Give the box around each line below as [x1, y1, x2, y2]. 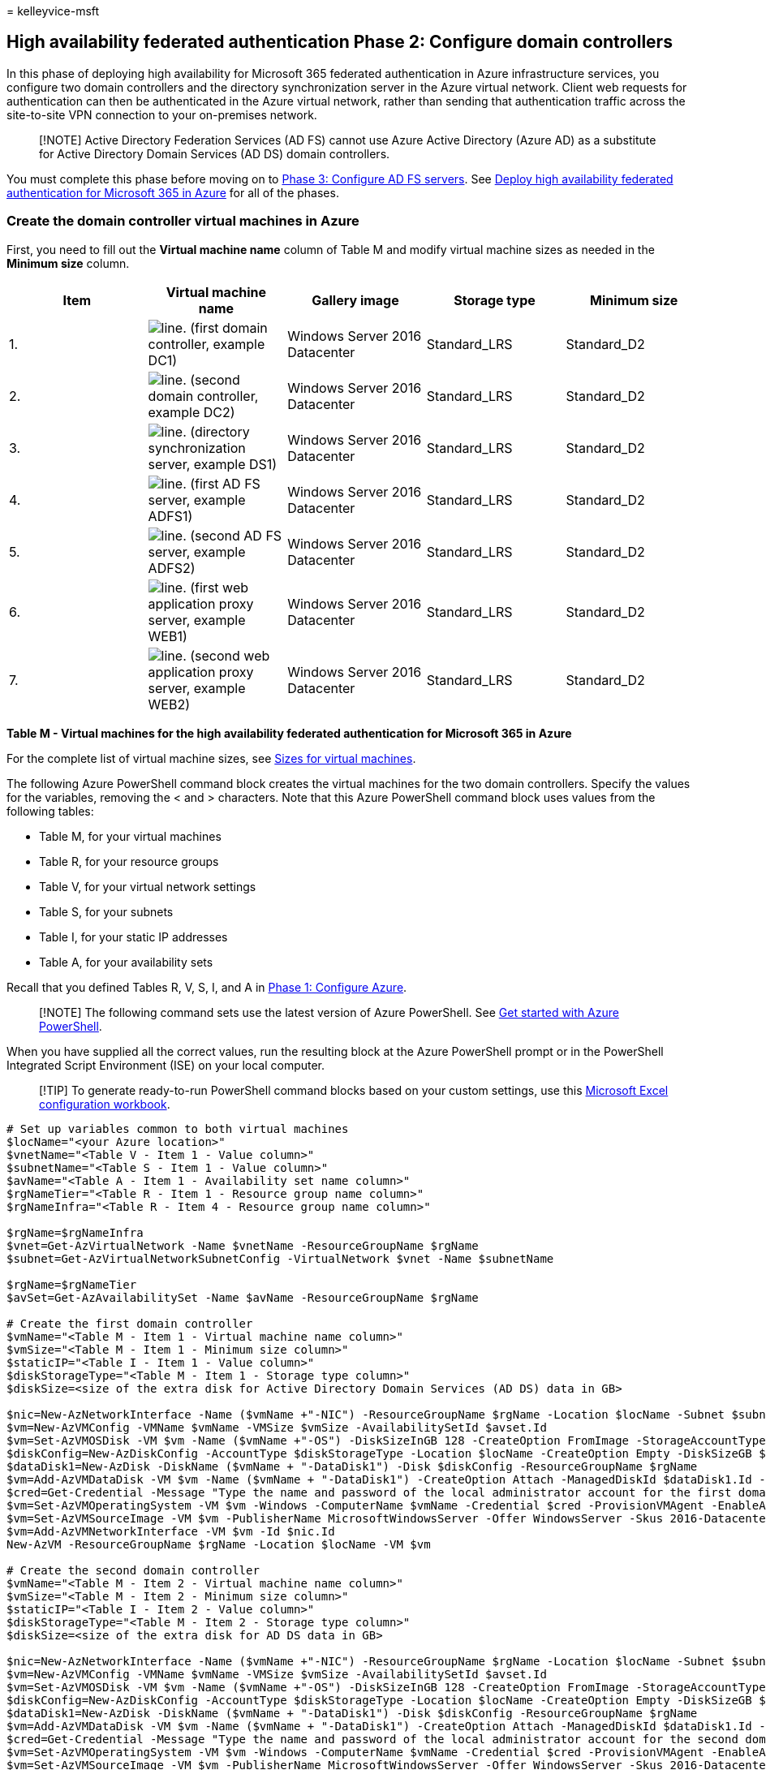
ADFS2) [148, 559, 196, 576]
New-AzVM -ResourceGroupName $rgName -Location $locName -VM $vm [6, 1537, 431, 1551]
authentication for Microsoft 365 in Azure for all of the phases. [6, 185, 339, 200]
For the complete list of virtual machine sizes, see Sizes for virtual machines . [6, 751, 416, 765]
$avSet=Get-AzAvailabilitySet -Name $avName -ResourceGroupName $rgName [6, 1290, 479, 1304]
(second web [190, 647, 270, 664]
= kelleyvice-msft [6, 4, 100, 18]
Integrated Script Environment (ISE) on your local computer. [6, 1057, 325, 1072]
